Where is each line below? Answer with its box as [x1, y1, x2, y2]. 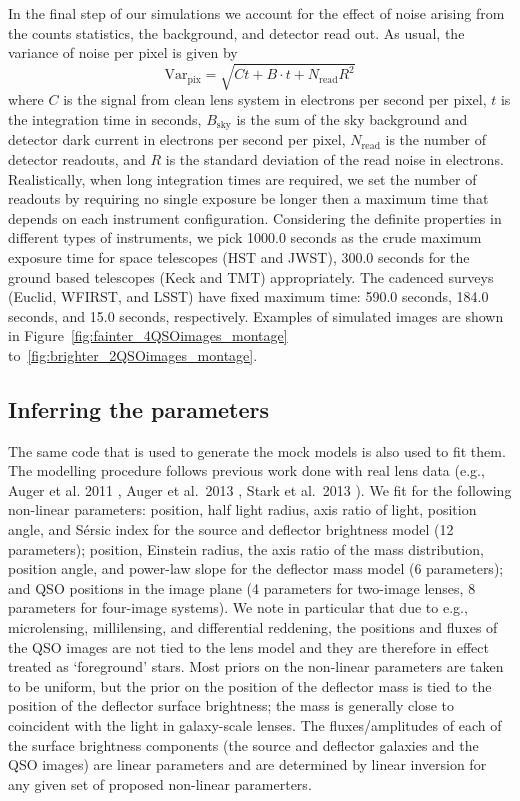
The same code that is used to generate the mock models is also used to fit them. [8, 440, 506, 461]
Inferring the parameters [8, 393, 270, 424]
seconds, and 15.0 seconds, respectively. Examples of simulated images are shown [8, 305, 504, 326]
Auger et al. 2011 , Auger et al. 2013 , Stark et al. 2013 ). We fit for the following [8, 479, 512, 500]
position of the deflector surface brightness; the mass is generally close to [8, 695, 455, 716]
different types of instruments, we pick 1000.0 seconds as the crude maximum [8, 227, 482, 248]
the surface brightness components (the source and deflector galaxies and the [8, 734, 479, 755]
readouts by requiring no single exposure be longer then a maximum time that [8, 188, 489, 209]
